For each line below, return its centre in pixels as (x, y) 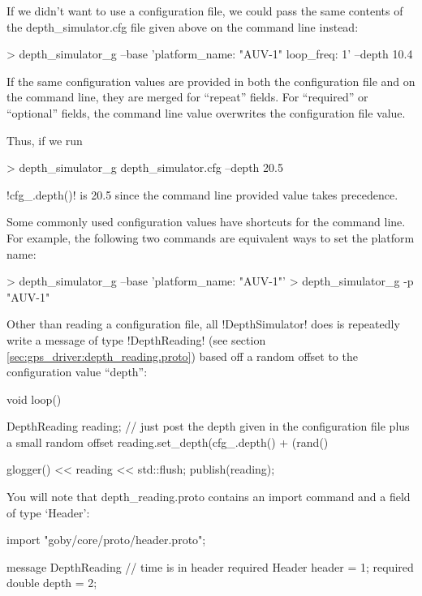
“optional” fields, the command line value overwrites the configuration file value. (206, 112)
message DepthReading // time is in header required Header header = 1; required (210, 566)
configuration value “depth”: (77, 372)
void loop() (34, 399)
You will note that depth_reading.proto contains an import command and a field (209, 497)
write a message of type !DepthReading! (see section (136, 339)
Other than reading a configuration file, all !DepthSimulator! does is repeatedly (203, 324)
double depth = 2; (52, 583)
